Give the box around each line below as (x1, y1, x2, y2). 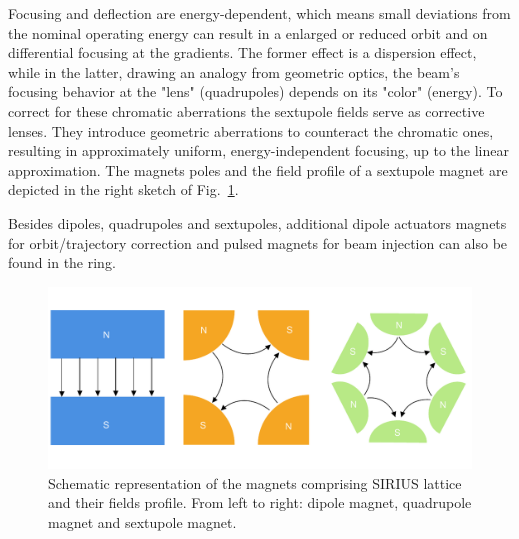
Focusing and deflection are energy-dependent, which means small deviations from (8, 3, 511, 23)
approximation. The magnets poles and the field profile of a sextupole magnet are (8, 159, 508, 180)
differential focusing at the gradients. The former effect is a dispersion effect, (8, 42, 477, 63)
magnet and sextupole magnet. (48, 511, 237, 532)
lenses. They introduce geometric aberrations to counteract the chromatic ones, (8, 120, 494, 141)
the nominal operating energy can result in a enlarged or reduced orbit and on (8, 22, 488, 43)
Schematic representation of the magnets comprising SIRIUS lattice (48, 472, 462, 493)
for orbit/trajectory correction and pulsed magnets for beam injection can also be (8, 232, 508, 253)
